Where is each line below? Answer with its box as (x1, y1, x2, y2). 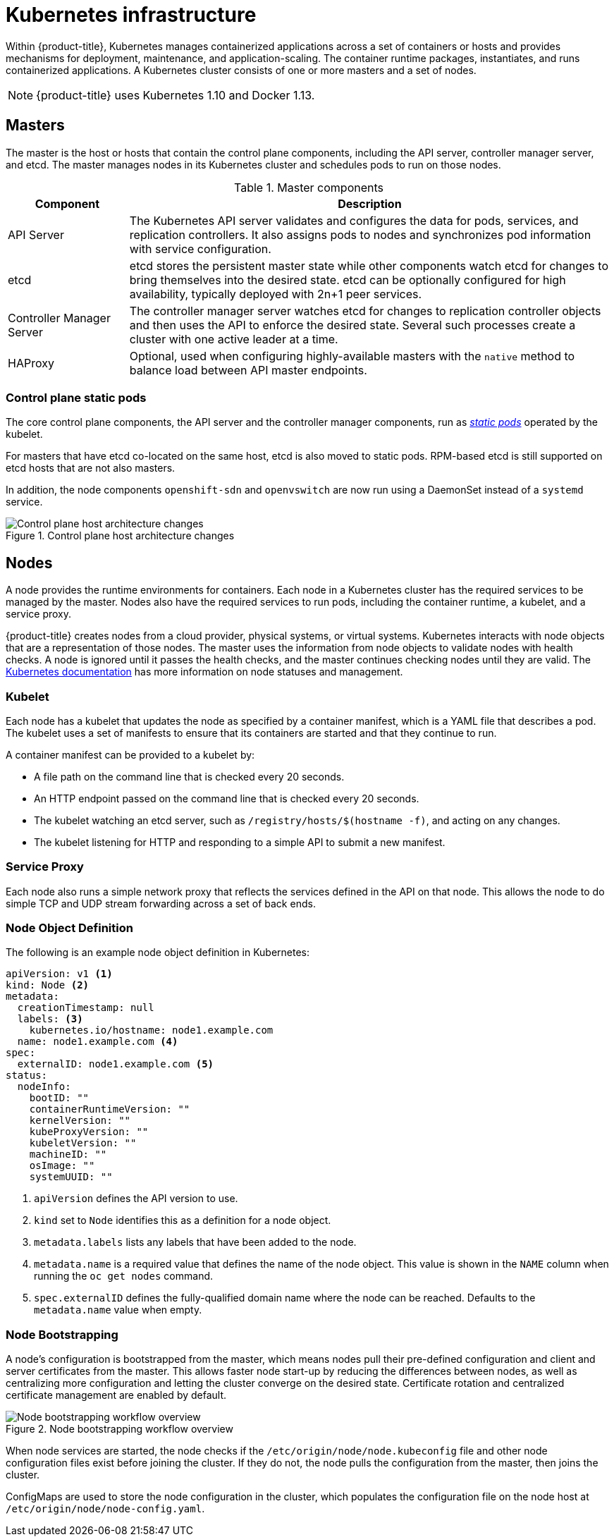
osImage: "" (29, 1160, 95, 1172)
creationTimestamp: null (17, 1002, 154, 1014)
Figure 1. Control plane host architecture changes (6, 529, 235, 542)
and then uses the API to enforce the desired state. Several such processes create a (129, 317, 576, 332)
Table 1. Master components (234, 180, 383, 195)
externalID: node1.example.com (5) (17, 1058, 214, 1070)
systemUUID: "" (29, 1171, 113, 1183)
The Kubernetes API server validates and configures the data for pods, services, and (129, 213, 579, 228)
